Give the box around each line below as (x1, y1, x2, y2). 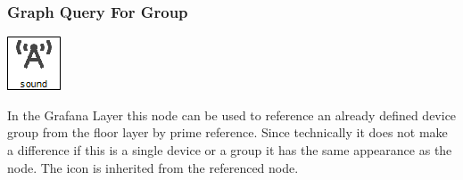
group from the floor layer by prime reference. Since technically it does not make (7, 123, 448, 142)
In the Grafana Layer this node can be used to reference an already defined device (7, 105, 457, 124)
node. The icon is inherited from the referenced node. (7, 158, 299, 176)
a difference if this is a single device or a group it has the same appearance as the (7, 141, 452, 159)
